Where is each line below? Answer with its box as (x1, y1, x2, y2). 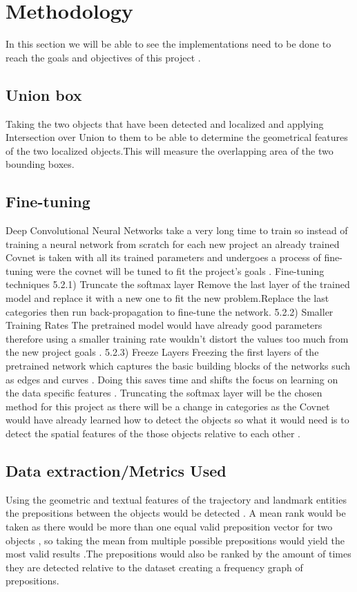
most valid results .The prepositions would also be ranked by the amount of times (6, 546, 351, 561)
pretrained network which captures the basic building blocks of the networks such (6, 359, 351, 373)
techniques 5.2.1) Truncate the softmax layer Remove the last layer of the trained (6, 277, 350, 292)
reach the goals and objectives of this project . (6, 50, 201, 64)
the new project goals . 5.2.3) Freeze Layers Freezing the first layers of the (6, 345, 319, 359)
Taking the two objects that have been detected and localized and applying (6, 116, 324, 131)
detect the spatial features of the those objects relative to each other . (6, 426, 300, 440)
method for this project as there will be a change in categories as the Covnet (6, 399, 330, 413)
